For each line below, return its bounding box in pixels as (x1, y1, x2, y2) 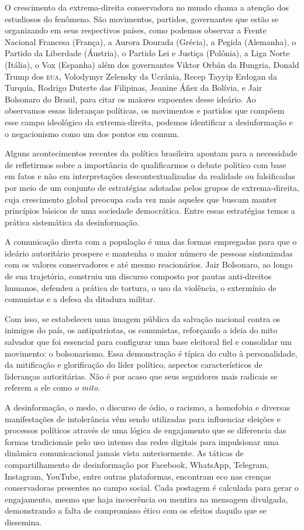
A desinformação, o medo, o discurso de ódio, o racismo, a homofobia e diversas (5, 401, 291, 413)
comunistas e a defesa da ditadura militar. (5, 293, 156, 305)
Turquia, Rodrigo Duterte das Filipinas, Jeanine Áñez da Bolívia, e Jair (5, 81, 262, 94)
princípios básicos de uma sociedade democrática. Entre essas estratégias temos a (5, 204, 295, 217)
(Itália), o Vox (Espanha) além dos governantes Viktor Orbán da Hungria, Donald (5, 58, 299, 70)
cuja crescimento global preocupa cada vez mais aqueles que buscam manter (5, 193, 277, 205)
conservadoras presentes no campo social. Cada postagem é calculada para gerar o (5, 481, 299, 494)
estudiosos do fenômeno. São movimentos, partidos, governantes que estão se (5, 12, 279, 25)
